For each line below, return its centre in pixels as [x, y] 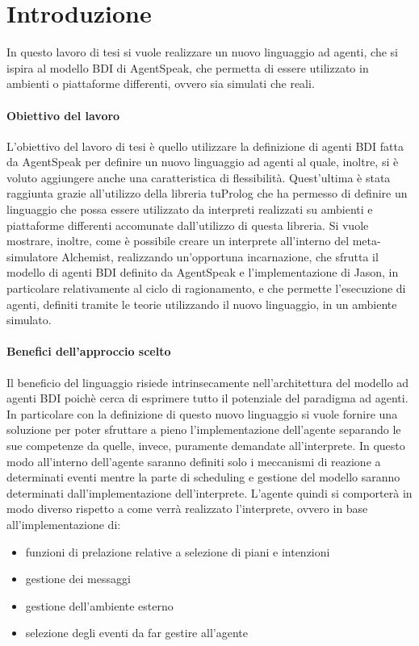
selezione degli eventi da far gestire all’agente [136, 633]
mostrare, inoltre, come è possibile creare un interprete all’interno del [178, 241]
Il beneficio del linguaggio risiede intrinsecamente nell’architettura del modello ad [208, 382]
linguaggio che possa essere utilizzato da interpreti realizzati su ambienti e [190, 209]
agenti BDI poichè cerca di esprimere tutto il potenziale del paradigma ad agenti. [207, 398]
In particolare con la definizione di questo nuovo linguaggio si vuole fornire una [202, 413]
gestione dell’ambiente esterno [99, 605]
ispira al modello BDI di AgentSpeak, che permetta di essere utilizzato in [188, 67]
